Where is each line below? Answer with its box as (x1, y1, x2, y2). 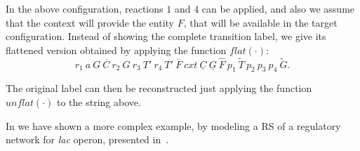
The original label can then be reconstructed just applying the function (6, 81, 312, 96)
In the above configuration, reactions (6, 1, 164, 15)
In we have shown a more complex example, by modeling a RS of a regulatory (6, 118, 341, 133)
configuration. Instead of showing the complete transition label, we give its (6, 29, 326, 44)
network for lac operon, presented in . (6, 132, 169, 147)
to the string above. (56, 94, 141, 109)
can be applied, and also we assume (201, 1, 355, 15)
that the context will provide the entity (6, 15, 174, 29)
